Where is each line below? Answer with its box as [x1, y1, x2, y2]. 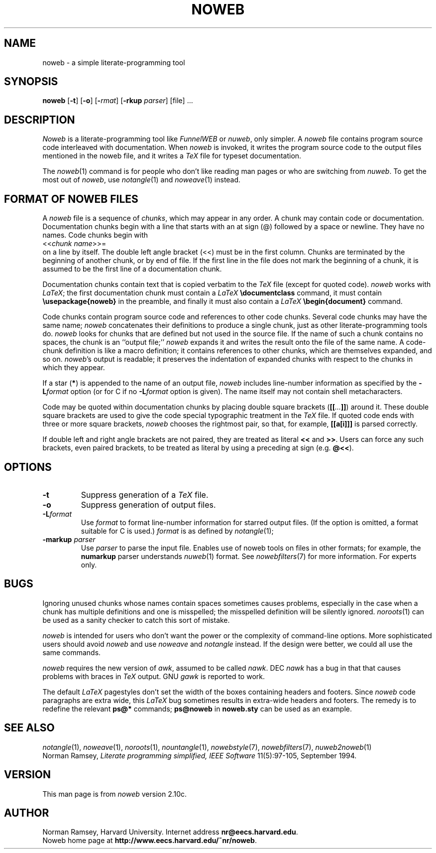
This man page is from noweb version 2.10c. [42, 789, 187, 798]
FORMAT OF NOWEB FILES [4, 192, 138, 205]
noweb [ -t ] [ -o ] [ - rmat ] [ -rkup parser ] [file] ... [42, 96, 193, 105]
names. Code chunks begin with [42, 231, 148, 240]
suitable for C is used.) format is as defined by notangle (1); [81, 526, 274, 535]
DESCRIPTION [4, 113, 75, 126]
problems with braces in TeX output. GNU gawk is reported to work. [42, 672, 265, 681]
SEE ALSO [4, 721, 55, 734]
